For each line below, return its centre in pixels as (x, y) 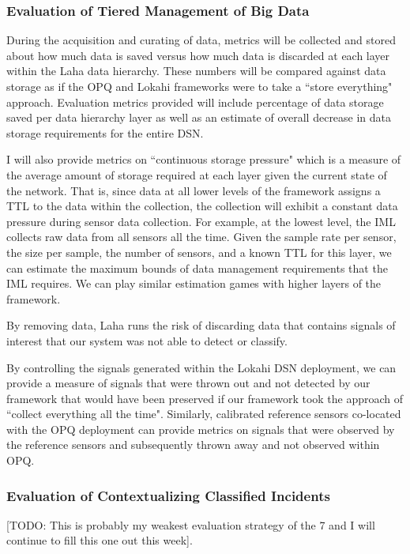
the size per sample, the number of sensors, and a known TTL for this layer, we (199, 252)
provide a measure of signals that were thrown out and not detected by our (188, 383)
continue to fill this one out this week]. (100, 540)
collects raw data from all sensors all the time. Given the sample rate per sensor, (201, 237)
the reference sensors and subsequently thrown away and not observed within (193, 445)
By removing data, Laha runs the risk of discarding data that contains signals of (201, 325)
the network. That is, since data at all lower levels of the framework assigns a (194, 190)
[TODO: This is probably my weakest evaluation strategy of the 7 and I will (191, 524)
